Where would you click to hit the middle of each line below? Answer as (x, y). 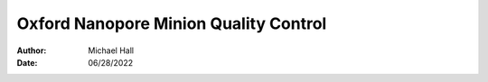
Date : (27, 62)
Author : (32, 50)
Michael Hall (111, 50)
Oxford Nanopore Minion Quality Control (172, 23)
